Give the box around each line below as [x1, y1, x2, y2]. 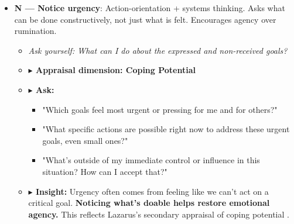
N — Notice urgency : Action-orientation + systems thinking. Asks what [14, 2, 285, 13]
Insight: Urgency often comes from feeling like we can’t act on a [35, 185, 269, 197]
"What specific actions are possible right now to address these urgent [42, 123, 290, 135]
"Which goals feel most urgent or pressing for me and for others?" [42, 103, 278, 115]
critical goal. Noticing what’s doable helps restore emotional [28, 197, 270, 209]
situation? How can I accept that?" [42, 165, 167, 177]
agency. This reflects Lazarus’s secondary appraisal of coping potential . [28, 208, 289, 220]
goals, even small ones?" [42, 134, 128, 146]
